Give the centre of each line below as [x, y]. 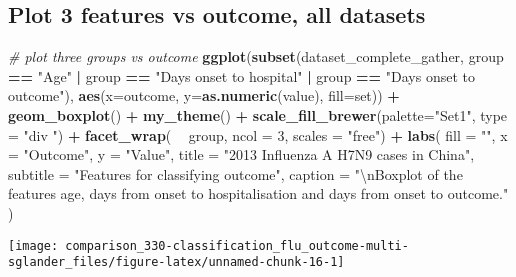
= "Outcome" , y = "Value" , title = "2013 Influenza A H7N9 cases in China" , [241, 154]
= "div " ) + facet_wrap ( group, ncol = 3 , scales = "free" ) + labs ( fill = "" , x [258, 134]
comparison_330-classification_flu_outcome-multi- [237, 245]
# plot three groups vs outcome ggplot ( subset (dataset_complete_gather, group [256, 56]
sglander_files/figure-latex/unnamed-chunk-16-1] [176, 262]
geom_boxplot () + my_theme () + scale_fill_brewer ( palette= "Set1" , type [258, 114]
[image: [33, 245]
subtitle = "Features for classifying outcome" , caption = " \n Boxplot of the [235, 173]
